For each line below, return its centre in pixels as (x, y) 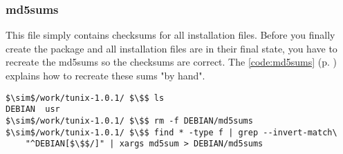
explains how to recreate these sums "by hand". (105, 75)
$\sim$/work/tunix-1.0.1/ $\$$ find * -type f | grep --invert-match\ (171, 132)
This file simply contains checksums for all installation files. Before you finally (170, 35)
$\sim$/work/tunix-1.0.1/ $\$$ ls (85, 98)
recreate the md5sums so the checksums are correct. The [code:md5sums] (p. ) (171, 62)
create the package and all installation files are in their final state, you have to (171, 48)
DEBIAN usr (33, 109)
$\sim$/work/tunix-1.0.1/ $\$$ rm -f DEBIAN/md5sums (129, 121)
